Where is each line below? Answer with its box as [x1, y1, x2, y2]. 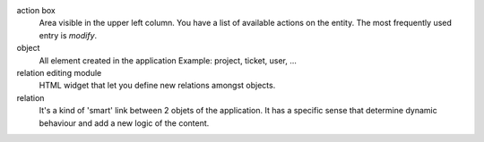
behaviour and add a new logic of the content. [39, 117, 210, 129]
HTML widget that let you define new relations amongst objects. [39, 80, 276, 91]
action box [16, 5, 56, 15]
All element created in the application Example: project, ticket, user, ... [39, 54, 298, 66]
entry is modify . [39, 29, 98, 40]
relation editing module [16, 67, 102, 78]
